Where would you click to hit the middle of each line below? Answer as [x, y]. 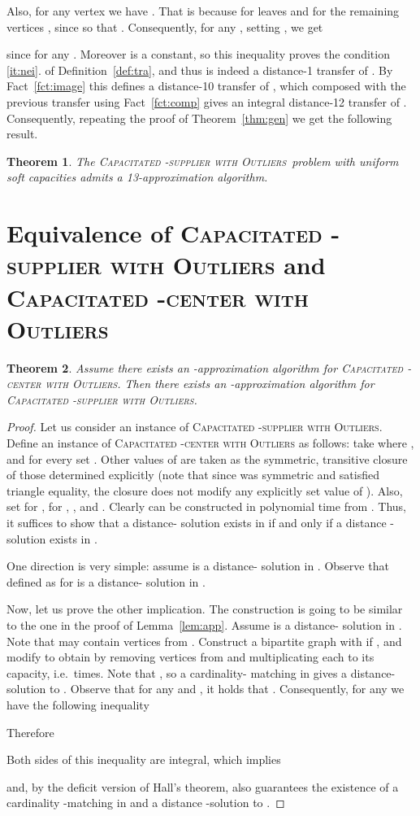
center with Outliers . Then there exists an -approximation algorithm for [191, 384]
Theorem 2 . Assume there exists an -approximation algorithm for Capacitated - [209, 367]
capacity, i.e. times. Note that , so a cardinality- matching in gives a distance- [201, 672]
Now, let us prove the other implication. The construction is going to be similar [205, 609]
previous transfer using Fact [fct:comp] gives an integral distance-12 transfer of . [207, 101]
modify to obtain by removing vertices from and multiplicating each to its [191, 657]
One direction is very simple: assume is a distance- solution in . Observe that [198, 566]
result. [22, 134]
